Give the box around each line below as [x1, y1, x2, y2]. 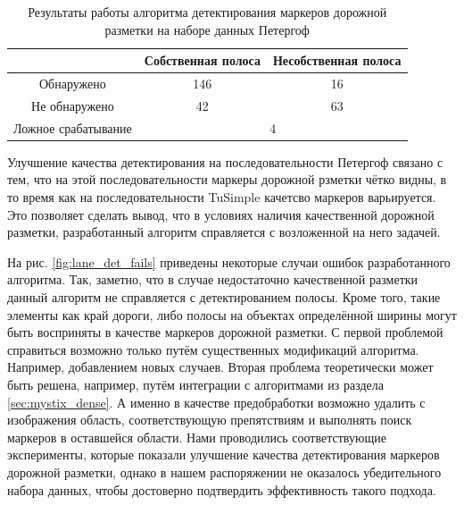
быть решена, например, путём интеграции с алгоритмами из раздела [7, 375, 384, 393]
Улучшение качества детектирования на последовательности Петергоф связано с [7, 152, 443, 171]
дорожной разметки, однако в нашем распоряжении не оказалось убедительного [7, 462, 442, 481]
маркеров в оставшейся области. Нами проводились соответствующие [7, 427, 386, 446]
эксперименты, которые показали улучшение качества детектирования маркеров [7, 445, 440, 464]
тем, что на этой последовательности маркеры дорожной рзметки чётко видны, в [7, 170, 447, 189]
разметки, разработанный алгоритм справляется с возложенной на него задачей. [7, 223, 441, 241]
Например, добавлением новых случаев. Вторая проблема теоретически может [7, 358, 434, 376]
